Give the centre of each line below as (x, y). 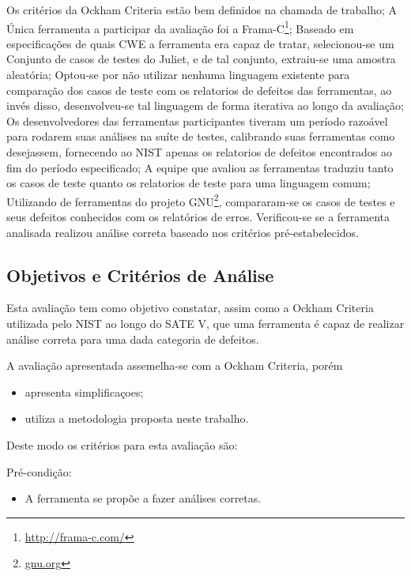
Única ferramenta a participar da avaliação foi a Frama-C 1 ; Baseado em (180, 27)
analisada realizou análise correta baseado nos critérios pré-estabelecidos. (183, 232)
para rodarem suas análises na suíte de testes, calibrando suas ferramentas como (201, 136)
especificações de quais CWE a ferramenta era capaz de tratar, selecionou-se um (200, 43)
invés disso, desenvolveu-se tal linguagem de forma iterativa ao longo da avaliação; (205, 105)
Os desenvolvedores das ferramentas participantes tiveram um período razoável (197, 120)
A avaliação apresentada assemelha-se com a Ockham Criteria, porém (175, 365)
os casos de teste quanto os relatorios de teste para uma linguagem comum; (189, 183)
